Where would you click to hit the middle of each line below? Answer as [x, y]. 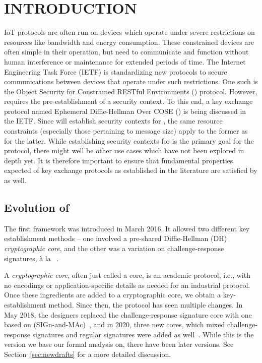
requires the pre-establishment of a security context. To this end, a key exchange [128, 101]
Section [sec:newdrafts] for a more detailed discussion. [88, 354]
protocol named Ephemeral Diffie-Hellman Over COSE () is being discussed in [125, 111]
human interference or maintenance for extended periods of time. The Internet [125, 61]
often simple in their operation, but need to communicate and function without [126, 52]
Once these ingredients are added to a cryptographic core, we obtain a [113, 295]
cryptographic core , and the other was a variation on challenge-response [114, 248]
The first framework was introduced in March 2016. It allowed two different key [127, 228]
